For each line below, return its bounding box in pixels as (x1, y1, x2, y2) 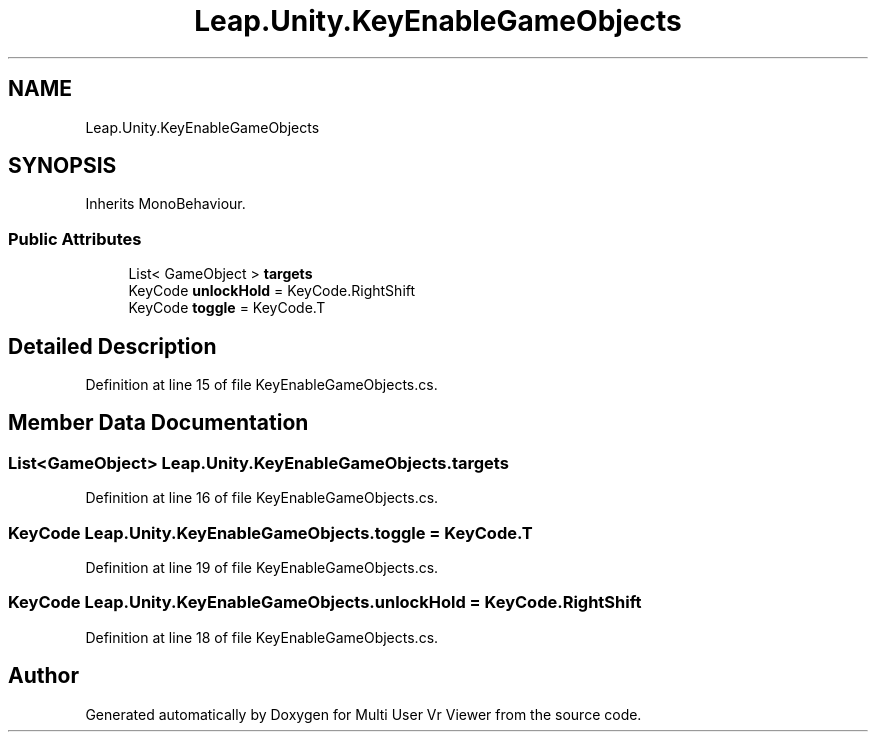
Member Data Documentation (8, 410, 309, 436)
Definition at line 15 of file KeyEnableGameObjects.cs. (85, 376, 438, 394)
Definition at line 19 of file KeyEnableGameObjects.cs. (85, 559, 439, 576)
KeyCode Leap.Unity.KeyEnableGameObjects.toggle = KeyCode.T (8, 522, 533, 543)
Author (8, 663, 79, 689)
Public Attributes (8, 228, 142, 249)
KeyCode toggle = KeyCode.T (128, 299, 326, 317)
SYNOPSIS (8, 153, 117, 179)
